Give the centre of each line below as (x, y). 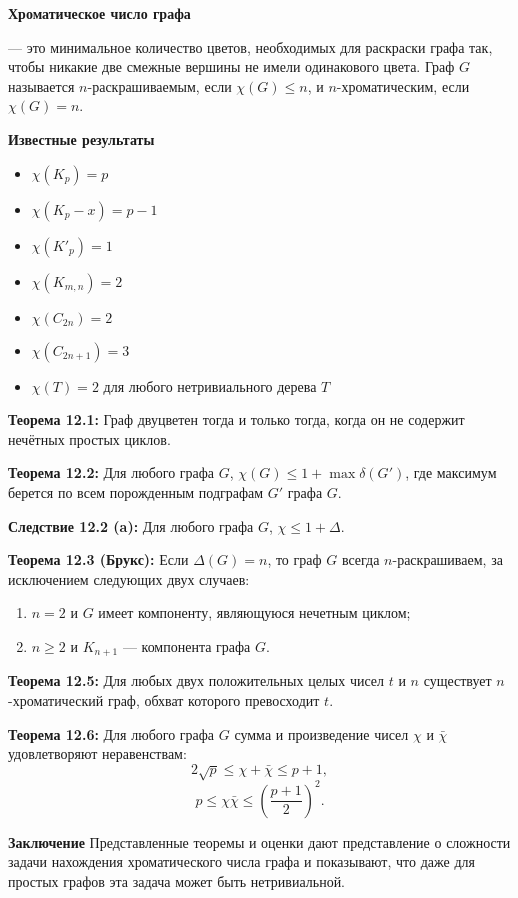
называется (41, 85)
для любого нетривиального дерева (210, 385)
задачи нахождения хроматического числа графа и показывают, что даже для (241, 861)
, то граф (294, 559)
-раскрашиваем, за (447, 559)
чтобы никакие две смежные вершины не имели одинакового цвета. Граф (231, 66)
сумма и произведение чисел (321, 733)
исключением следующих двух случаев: (129, 578)
